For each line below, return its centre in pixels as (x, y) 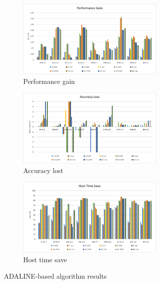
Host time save (45, 259)
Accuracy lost (43, 170)
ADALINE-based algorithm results (55, 276)
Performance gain (49, 81)
